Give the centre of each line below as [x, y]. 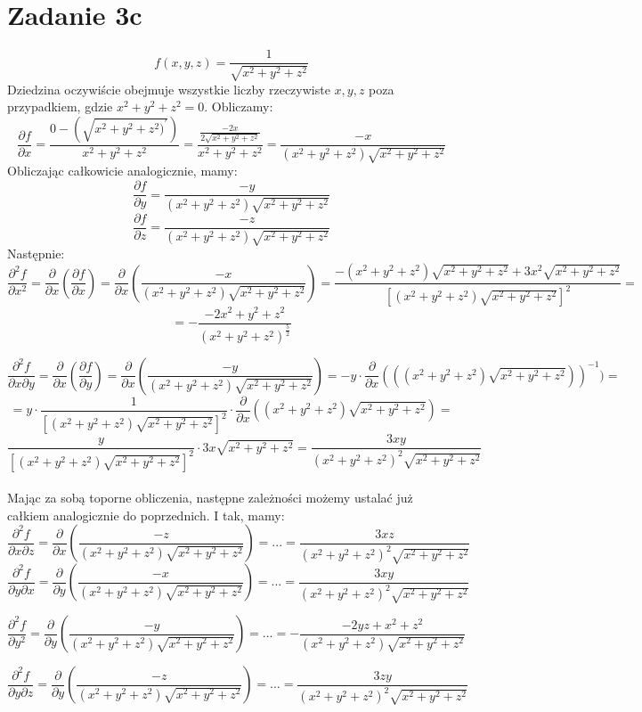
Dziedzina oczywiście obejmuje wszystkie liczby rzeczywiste [169, 89]
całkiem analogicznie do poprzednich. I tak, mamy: [146, 515]
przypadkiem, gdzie [60, 106]
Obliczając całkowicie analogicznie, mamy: [122, 171]
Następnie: [36, 254]
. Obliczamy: [239, 106]
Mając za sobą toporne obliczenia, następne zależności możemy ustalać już [210, 498]
